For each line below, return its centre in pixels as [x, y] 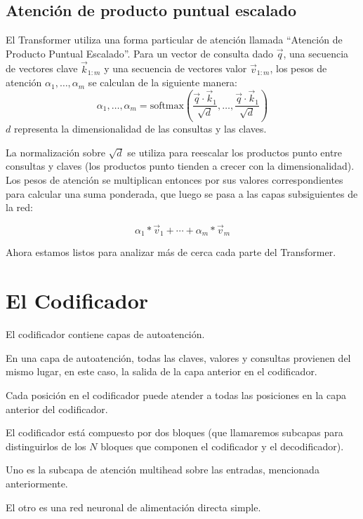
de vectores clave [42, 68]
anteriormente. [37, 483]
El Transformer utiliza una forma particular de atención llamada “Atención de [174, 40]
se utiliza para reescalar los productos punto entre [235, 152]
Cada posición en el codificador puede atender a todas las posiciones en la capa [176, 395]
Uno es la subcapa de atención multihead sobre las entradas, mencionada [163, 470]
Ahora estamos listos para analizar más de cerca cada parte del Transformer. [171, 252]
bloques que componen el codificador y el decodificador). [222, 446]
